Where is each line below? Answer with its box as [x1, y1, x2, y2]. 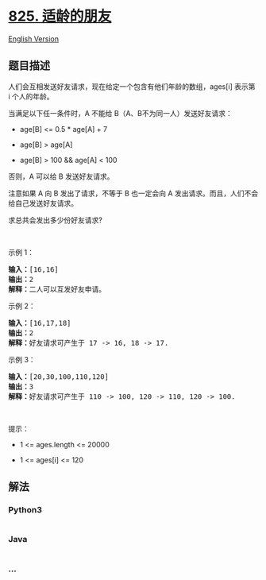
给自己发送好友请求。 [8, 198, 78, 207]
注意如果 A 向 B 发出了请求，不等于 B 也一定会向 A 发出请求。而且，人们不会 [8, 188, 259, 198]
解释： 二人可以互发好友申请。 [8, 284, 106, 294]
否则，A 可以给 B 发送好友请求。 [8, 172, 114, 181]
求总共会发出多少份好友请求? [8, 215, 103, 225]
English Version [8, 33, 60, 44]
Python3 [8, 505, 42, 516]
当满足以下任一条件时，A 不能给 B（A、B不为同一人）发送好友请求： [8, 108, 233, 118]
